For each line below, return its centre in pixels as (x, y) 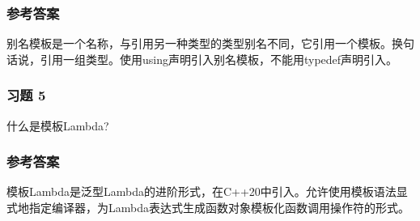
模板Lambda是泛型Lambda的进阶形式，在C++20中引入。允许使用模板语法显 (207, 191)
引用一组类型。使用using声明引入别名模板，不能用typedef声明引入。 (219, 59)
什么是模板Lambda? (58, 125)
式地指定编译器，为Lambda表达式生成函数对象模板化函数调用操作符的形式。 (208, 208)
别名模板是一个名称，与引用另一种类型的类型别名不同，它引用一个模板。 (199, 43)
